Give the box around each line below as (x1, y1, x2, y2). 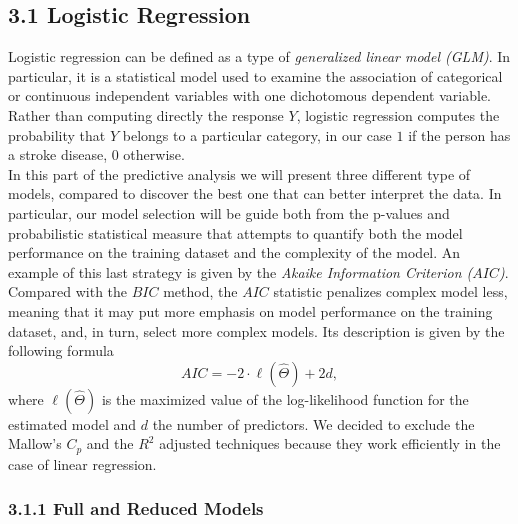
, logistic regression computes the (296, 104, 500, 125)
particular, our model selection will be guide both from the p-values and (8, 202, 450, 223)
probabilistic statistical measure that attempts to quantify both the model (8, 222, 463, 243)
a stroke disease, (8, 144, 108, 165)
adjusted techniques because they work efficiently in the (159, 433, 501, 454)
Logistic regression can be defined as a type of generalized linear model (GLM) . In (8, 46, 511, 67)
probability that (8, 124, 106, 145)
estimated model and (8, 413, 137, 434)
